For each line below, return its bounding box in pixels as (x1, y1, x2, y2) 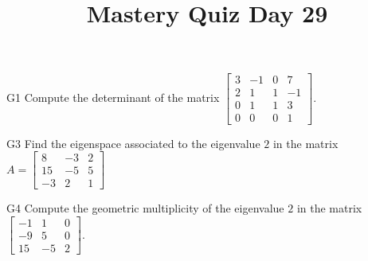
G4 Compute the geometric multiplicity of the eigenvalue (6, 200, 284, 216)
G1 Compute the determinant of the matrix (6, 88, 220, 105)
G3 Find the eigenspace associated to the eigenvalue (6, 134, 260, 151)
